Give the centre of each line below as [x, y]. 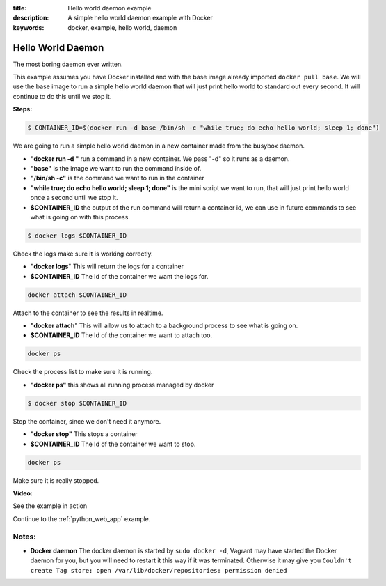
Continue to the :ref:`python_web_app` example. [82, 518]
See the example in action [50, 506]
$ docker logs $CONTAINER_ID [77, 236]
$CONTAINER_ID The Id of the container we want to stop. [113, 444]
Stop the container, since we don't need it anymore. [87, 421]
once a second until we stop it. [74, 198]
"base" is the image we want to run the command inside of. [116, 168]
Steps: [23, 109]
